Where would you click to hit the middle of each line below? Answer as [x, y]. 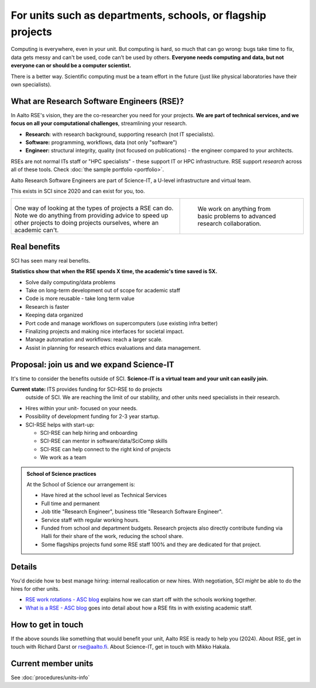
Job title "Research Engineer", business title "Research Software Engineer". [132, 512]
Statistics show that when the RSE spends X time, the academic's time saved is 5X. [114, 271]
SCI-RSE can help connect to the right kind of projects [105, 449]
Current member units [52, 663]
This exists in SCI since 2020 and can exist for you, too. [78, 191]
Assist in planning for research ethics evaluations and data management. [113, 348]
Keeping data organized [54, 315]
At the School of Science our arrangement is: [81, 484]
